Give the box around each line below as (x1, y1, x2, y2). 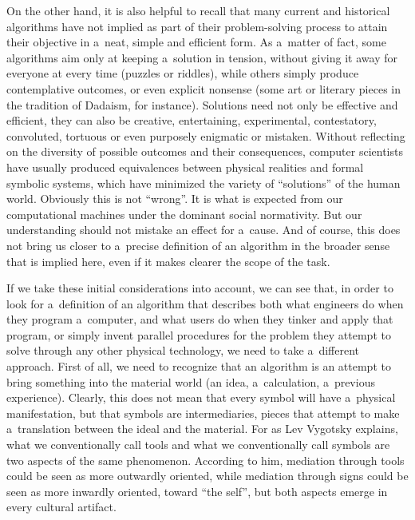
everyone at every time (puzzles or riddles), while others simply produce (6, 65, 359, 81)
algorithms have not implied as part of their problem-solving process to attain (6, 18, 388, 34)
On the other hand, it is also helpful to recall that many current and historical (6, 2, 390, 18)
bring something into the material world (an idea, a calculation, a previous (6, 373, 375, 390)
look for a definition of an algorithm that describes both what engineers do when (6, 295, 404, 312)
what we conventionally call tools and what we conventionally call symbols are (6, 436, 390, 453)
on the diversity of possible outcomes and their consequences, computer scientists (6, 143, 403, 160)
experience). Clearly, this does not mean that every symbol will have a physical (6, 389, 396, 406)
